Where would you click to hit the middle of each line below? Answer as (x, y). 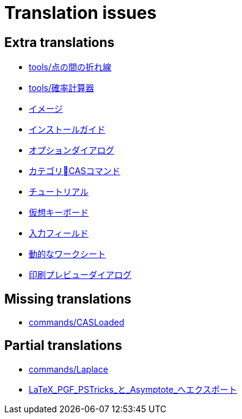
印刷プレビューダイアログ (80, 275)
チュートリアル (59, 192)
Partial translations (63, 346)
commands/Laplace (68, 369)
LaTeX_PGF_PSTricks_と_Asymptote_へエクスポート (133, 389)
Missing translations (68, 299)
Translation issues (81, 13)
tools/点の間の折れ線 (70, 67)
